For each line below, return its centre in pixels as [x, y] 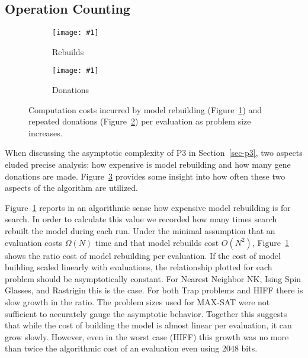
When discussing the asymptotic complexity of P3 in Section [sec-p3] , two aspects [154, 153]
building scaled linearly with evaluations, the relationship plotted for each [139, 267]
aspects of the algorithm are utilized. [72, 188]
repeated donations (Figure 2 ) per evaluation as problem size [140, 121]
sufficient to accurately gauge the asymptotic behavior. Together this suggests [146, 313]
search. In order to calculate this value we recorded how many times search [141, 219]
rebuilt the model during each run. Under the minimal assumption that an [140, 231]
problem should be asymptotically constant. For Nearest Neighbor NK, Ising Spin [153, 278]
